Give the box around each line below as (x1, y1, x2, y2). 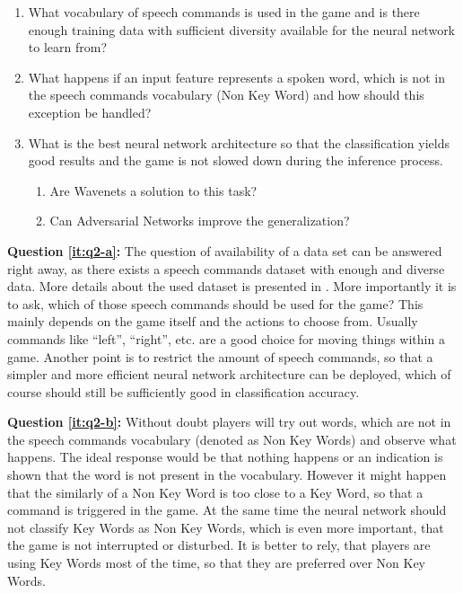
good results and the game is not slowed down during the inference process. (28, 151, 444, 170)
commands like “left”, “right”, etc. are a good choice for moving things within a (7, 329, 445, 348)
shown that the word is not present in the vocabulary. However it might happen (7, 465, 447, 484)
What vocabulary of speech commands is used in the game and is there (28, 3, 420, 21)
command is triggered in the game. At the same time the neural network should (7, 500, 447, 519)
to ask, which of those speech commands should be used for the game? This (7, 294, 424, 313)
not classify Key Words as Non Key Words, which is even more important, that (7, 518, 444, 536)
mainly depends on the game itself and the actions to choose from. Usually (7, 312, 418, 331)
